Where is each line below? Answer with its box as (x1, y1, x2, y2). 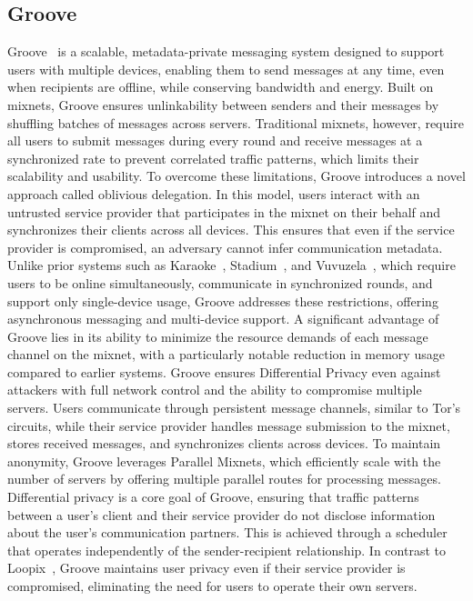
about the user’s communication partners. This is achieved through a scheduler (7, 523, 448, 542)
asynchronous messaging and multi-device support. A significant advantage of (7, 309, 439, 328)
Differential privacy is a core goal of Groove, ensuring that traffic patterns (7, 487, 419, 506)
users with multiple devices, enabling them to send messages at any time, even (7, 59, 445, 78)
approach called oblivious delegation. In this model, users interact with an (7, 184, 420, 203)
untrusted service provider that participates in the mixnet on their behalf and (7, 202, 441, 221)
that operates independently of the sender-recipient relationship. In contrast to (7, 540, 446, 559)
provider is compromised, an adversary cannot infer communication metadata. (7, 237, 443, 256)
